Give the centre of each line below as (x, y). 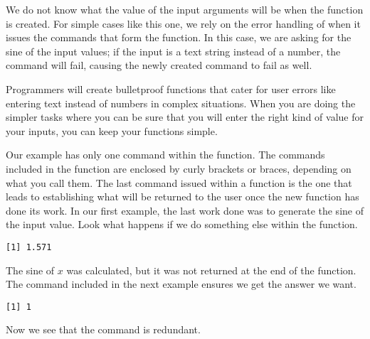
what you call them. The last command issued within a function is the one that (179, 182)
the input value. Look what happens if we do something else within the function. (182, 224)
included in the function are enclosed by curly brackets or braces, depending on (179, 168)
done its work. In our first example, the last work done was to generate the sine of (185, 210)
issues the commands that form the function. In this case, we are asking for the (179, 37)
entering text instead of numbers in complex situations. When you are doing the (181, 103)
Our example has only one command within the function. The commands (165, 155)
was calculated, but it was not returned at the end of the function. (211, 270)
